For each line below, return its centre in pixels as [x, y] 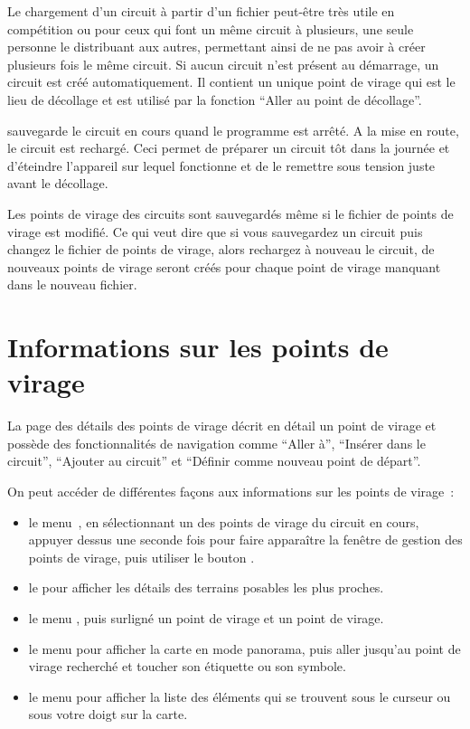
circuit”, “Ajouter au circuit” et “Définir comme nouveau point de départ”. [214, 461]
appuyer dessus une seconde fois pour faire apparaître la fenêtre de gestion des [245, 540]
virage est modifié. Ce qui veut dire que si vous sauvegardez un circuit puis [215, 231]
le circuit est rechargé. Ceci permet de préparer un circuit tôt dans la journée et [229, 148]
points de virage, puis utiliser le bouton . [141, 557]
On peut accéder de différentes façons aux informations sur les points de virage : [231, 491]
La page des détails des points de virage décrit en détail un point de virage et [222, 426]
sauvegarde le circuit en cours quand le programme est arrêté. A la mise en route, [233, 130]
